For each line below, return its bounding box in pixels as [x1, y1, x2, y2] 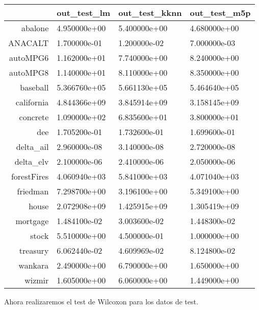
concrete [19, 111, 49, 123]
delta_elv [14, 156, 49, 167]
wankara [18, 259, 49, 271]
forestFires [11, 170, 49, 182]
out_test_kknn [118, 7, 182, 18]
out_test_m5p [190, 7, 251, 18]
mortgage [15, 215, 49, 227]
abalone [21, 22, 49, 34]
